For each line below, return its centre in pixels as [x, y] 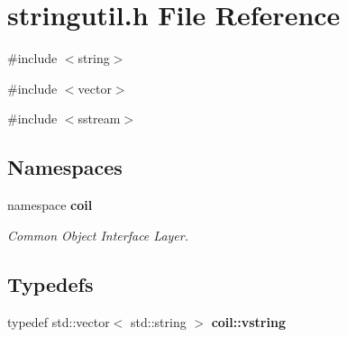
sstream [99, 118]
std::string [159, 321]
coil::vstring [248, 321]
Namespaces [65, 167]
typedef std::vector [59, 321]
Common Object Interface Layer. [98, 235]
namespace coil [50, 205]
